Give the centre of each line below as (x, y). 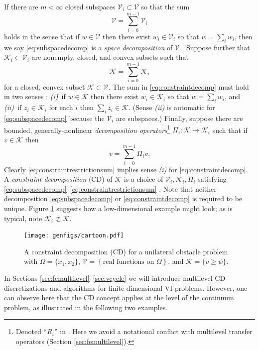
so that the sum (165, 6)
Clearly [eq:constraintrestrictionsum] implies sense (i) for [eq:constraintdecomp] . (126, 169)
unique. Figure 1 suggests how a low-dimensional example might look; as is (118, 208)
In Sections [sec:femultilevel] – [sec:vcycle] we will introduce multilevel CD (115, 278)
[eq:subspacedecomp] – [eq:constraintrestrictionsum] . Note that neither (110, 188)
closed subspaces (90, 6)
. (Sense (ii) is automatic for (172, 107)
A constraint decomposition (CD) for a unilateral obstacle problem (126, 251)
